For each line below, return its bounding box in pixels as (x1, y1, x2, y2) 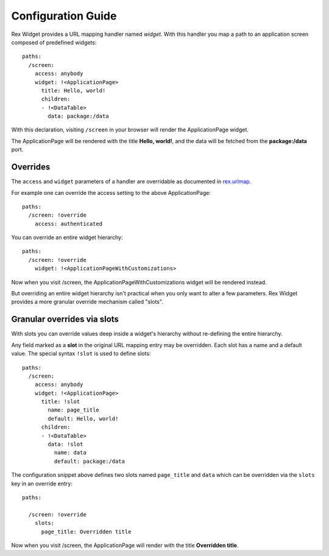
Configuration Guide (11, 9, 117, 23)
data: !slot (48, 441, 83, 448)
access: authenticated (34, 220, 103, 227)
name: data (54, 449, 87, 456)
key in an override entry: (11, 480, 73, 487)
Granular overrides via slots (11, 314, 119, 325)
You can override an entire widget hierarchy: (11, 234, 123, 241)
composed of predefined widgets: (11, 38, 97, 46)
